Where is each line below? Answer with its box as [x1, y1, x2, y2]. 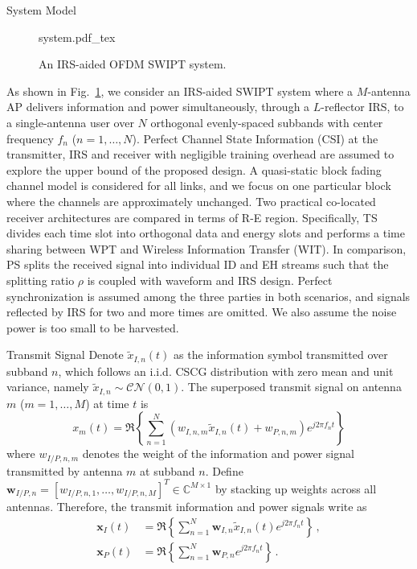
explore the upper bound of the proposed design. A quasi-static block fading [6, 161, 382, 178]
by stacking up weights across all [215, 480, 377, 497]
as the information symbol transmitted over [174, 346, 388, 363]
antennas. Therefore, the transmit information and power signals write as [6, 497, 367, 514]
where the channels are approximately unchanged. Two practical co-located [6, 192, 376, 209]
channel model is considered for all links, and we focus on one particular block [6, 177, 391, 194]
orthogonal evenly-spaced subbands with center [150, 113, 383, 130]
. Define [205, 462, 243, 479]
